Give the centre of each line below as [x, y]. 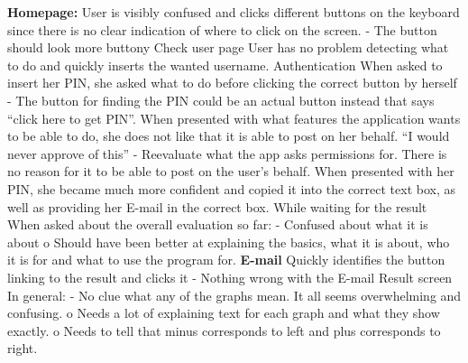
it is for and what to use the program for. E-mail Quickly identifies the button [226, 260]
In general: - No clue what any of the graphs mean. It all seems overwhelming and [234, 295]
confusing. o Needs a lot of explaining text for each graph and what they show [224, 313]
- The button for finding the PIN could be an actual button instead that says [221, 100]
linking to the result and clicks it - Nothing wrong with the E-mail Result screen [230, 277]
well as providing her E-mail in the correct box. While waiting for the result [217, 206]
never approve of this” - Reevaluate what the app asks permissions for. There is [227, 153]
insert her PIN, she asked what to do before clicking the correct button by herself [232, 83]
